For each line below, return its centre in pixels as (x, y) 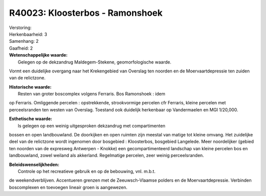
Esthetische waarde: (31, 119)
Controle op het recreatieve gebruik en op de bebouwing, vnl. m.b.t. (87, 171)
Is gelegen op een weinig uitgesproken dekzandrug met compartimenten (92, 126)
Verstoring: (20, 28)
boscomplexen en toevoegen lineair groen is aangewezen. (68, 187)
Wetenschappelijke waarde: (38, 55)
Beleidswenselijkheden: (34, 164)
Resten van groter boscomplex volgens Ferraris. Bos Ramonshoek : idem (92, 94)
